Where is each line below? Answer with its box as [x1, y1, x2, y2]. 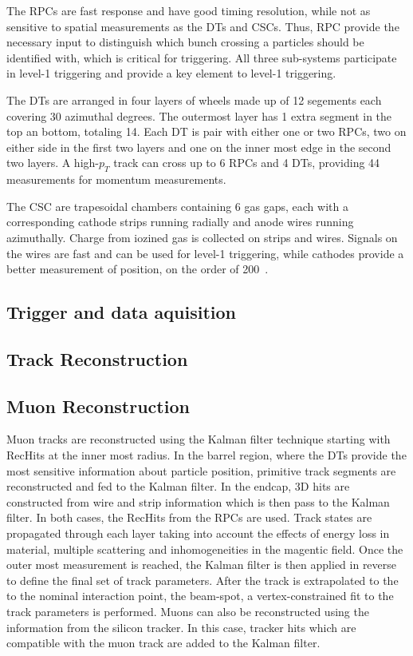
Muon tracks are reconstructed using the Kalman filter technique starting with [6, 431, 391, 447]
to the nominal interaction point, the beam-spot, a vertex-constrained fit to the [6, 587, 394, 604]
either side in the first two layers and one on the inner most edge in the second [6, 138, 391, 155]
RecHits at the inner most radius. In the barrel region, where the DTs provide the [6, 447, 407, 463]
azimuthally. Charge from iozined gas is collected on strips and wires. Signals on [6, 229, 398, 245]
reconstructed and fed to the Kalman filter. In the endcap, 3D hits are [6, 478, 350, 495]
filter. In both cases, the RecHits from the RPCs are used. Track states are [6, 509, 372, 526]
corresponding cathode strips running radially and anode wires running [6, 213, 354, 230]
